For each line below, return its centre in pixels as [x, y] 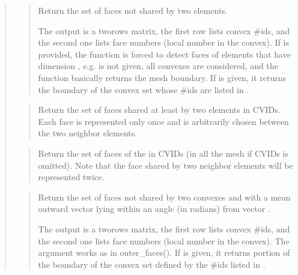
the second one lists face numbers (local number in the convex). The [164, 240]
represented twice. [71, 177]
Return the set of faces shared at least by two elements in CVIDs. [159, 110]
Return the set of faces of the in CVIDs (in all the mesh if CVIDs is [163, 153]
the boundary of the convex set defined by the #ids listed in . [152, 264]
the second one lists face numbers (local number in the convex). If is [163, 42]
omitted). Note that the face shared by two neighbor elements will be [166, 165]
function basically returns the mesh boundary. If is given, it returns [162, 77]
